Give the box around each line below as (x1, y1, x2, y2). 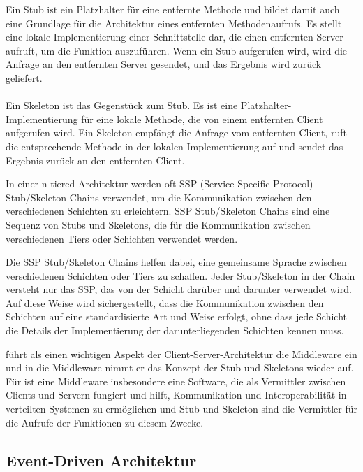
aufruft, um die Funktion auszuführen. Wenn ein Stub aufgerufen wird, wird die (6, 43, 348, 57)
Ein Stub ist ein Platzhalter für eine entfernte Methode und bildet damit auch (6, 2, 340, 16)
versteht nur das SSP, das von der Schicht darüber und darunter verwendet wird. (6, 282, 352, 296)
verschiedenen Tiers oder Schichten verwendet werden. (6, 231, 238, 245)
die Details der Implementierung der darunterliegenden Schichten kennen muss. (6, 323, 344, 338)
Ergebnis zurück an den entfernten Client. (6, 152, 185, 167)
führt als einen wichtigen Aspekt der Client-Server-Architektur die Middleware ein (6, 346, 357, 361)
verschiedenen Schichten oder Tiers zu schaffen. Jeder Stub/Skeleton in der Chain (6, 268, 355, 283)
